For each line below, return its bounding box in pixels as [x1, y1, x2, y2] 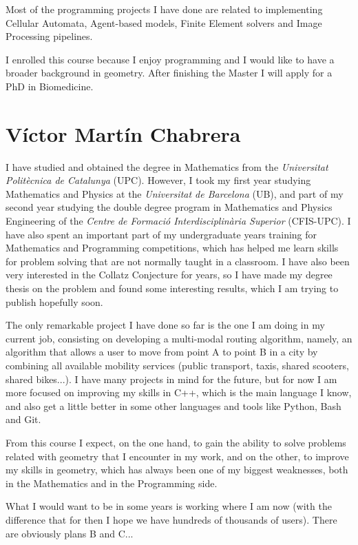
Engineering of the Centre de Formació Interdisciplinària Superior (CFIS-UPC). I [6, 214, 351, 228]
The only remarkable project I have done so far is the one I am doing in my [6, 318, 325, 332]
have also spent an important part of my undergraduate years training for [6, 227, 317, 241]
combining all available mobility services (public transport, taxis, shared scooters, [6, 358, 349, 372]
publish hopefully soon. [6, 294, 103, 309]
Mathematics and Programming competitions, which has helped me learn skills [6, 240, 339, 255]
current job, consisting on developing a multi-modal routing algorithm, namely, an [6, 331, 352, 345]
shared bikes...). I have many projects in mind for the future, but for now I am [6, 371, 337, 386]
